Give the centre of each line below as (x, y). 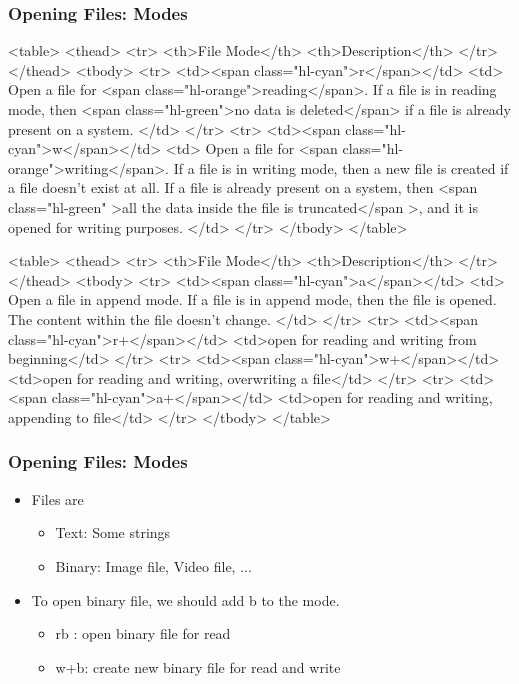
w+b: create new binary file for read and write (198, 666)
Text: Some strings (113, 532)
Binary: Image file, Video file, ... (153, 565)
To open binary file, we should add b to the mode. (185, 599)
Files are (57, 498)
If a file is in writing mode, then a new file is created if (341, 167)
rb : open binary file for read (143, 633)
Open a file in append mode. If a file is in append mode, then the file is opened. (252, 299)
